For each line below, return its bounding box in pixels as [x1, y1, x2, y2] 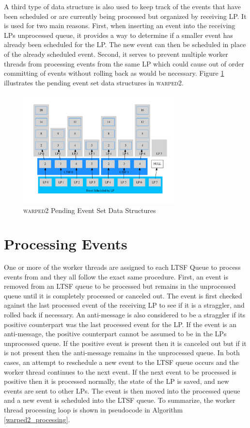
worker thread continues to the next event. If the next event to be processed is [4, 366, 236, 377]
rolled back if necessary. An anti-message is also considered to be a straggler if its [4, 310, 246, 320]
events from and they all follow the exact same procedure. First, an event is [4, 271, 229, 281]
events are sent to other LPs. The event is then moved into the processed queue [4, 385, 240, 395]
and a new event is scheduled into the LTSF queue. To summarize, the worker [4, 395, 235, 405]
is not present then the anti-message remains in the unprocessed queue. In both [4, 347, 240, 358]
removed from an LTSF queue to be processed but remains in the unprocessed [4, 281, 236, 291]
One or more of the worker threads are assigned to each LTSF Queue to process [4, 262, 241, 272]
